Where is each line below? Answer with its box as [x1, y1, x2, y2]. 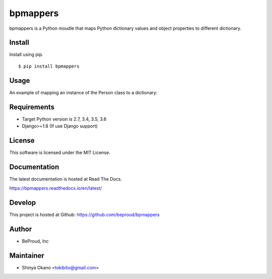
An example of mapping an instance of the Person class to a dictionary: [9, 89, 158, 95]
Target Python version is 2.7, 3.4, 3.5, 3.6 [22, 116, 107, 122]
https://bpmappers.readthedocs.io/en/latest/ [9, 185, 102, 191]
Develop [9, 198, 36, 207]
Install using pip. [9, 51, 44, 58]
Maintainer [9, 251, 45, 260]
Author [9, 225, 32, 233]
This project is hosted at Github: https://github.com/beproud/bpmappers [9, 212, 160, 218]
